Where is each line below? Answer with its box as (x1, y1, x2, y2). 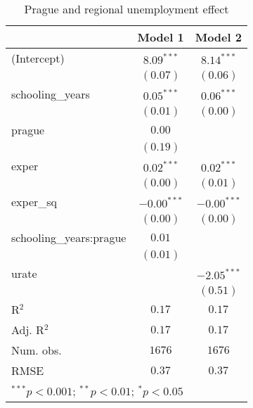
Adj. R (11, 321, 44, 338)
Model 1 (137, 29, 184, 45)
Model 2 (195, 29, 242, 45)
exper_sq (11, 193, 58, 210)
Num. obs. (11, 342, 62, 358)
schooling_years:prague (11, 229, 126, 246)
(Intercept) (11, 50, 65, 66)
